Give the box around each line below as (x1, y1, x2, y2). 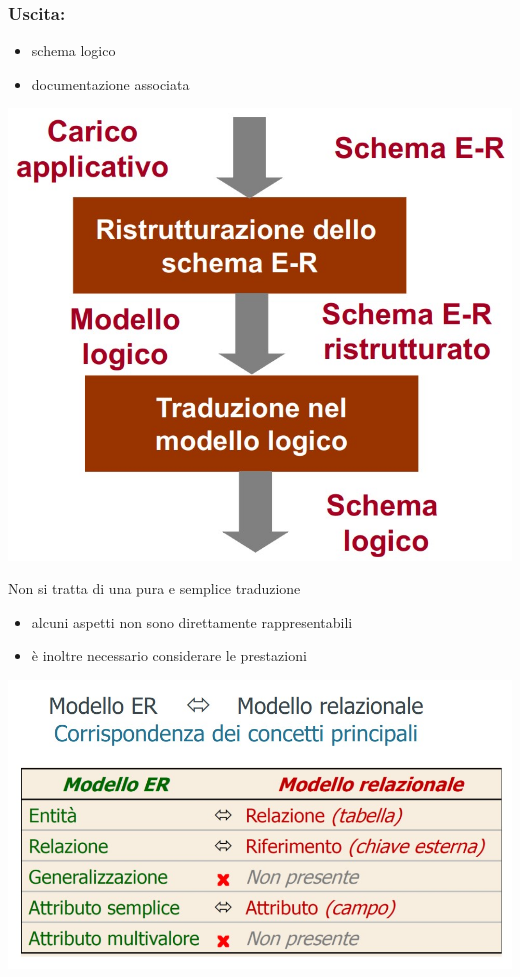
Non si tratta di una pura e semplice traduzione (8, 578, 301, 599)
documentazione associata (31, 73, 190, 94)
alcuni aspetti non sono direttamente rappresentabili (31, 611, 353, 632)
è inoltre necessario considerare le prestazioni (31, 645, 307, 666)
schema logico (31, 40, 116, 61)
